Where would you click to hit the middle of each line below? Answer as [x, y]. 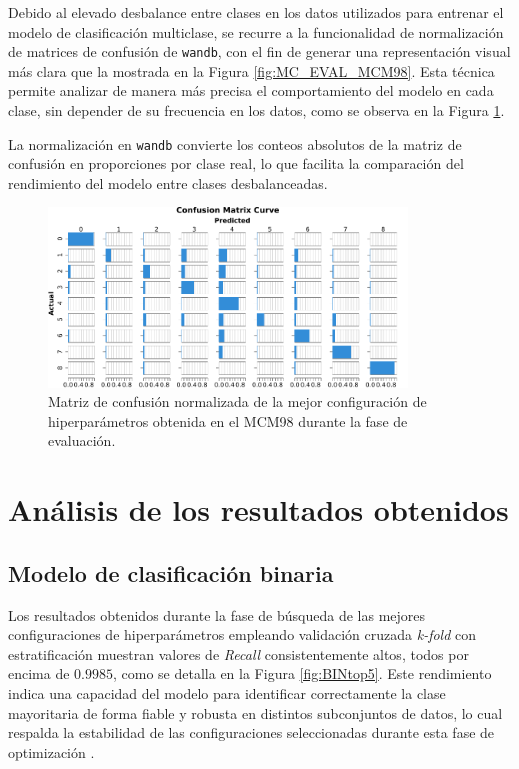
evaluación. [82, 440]
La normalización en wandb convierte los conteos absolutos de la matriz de [235, 143]
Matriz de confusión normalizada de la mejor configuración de [237, 401]
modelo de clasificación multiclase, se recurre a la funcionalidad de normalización [256, 31]
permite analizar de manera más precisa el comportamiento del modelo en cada [251, 90]
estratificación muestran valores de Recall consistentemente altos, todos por [238, 653]
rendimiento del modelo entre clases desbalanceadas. [168, 182]
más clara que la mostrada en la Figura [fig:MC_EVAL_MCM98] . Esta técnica [251, 70]
